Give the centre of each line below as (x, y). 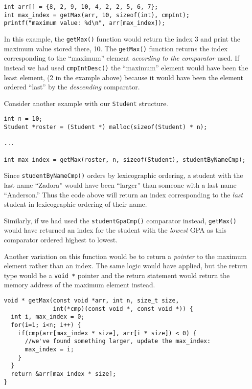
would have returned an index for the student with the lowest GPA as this (115, 230)
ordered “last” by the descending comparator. (72, 87)
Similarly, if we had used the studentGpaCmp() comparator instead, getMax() (120, 220)
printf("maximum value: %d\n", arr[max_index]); (85, 23)
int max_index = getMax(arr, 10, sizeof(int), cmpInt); (97, 15)
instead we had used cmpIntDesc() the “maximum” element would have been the (126, 67)
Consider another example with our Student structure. (86, 103)
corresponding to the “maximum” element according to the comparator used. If (122, 58)
